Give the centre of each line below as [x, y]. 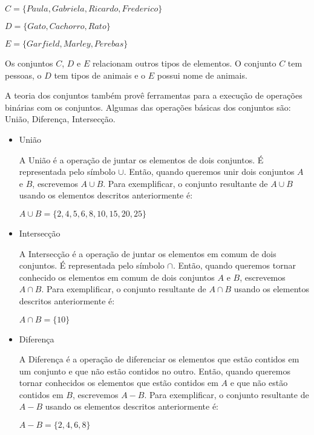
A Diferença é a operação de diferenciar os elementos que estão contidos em [159, 359]
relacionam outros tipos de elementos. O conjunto [184, 63]
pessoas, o [23, 75]
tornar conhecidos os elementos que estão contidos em [119, 383]
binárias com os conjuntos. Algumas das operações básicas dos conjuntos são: [148, 107]
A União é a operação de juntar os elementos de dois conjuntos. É [141, 159]
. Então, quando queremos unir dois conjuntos [209, 172]
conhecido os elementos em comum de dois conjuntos [117, 277]
